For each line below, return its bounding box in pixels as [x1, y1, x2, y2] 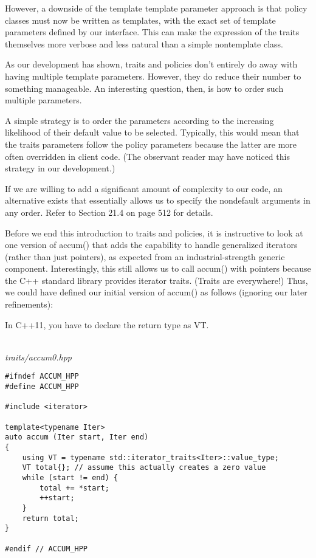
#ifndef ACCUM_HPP [5, 372, 79, 381]
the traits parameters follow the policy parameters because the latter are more [5, 137, 297, 150]
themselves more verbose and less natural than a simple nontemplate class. [5, 37, 284, 50]
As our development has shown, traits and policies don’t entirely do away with [5, 58, 298, 71]
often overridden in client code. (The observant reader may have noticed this [5, 150, 290, 162]
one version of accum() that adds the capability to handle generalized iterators [5, 238, 298, 251]
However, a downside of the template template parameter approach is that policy [5, 2, 307, 14]
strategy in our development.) [5, 162, 115, 174]
